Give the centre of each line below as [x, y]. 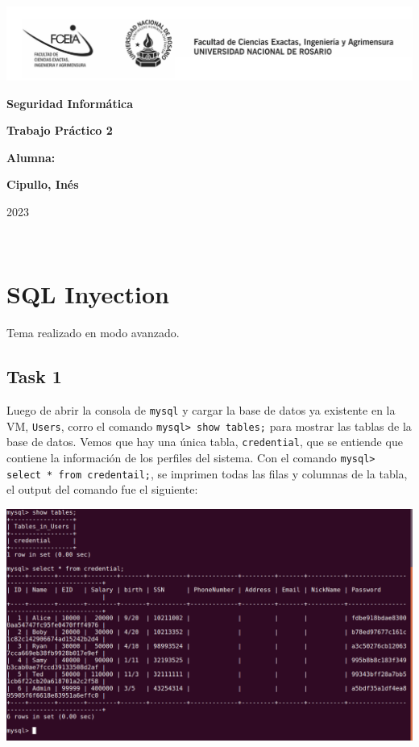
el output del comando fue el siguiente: [102, 489]
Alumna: [31, 157]
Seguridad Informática [70, 103]
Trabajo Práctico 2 [60, 130]
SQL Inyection [88, 294]
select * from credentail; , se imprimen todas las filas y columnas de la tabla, [207, 473]
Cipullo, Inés [43, 184]
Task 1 [34, 376]
